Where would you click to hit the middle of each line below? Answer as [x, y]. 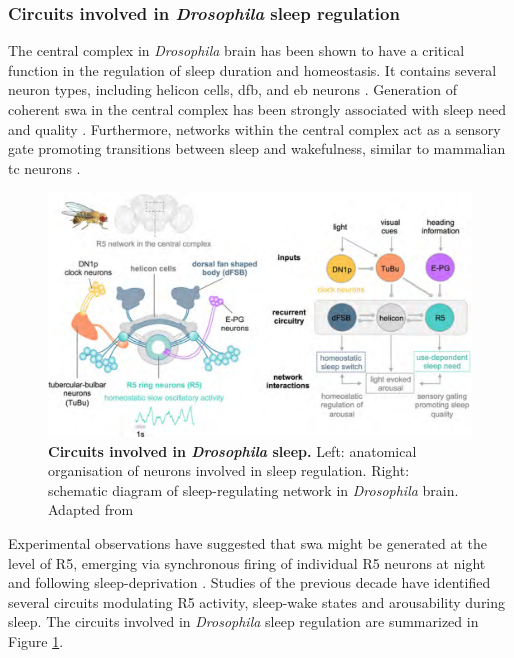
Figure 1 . [36, 641]
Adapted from [91, 509]
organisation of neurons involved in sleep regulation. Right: [229, 470]
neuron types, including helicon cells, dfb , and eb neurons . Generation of [232, 89]
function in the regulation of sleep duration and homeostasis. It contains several [252, 69]
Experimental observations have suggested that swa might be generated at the [248, 543]
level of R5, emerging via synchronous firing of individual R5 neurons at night [247, 562]
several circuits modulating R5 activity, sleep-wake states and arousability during [257, 601]
